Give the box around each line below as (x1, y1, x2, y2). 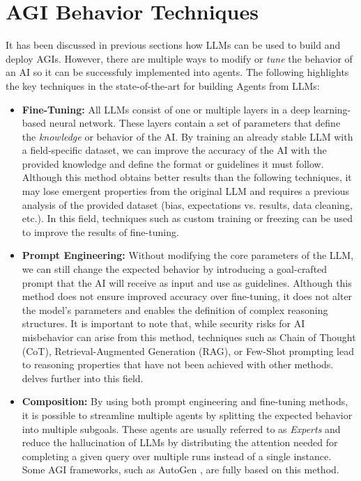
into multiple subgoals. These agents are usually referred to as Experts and (22, 421, 341, 436)
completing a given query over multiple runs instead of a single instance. (22, 448, 332, 463)
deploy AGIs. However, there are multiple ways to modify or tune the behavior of (6, 51, 353, 65)
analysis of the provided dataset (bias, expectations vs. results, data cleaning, (22, 197, 353, 212)
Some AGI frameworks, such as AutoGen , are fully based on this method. (22, 462, 339, 477)
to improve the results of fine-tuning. (22, 224, 179, 239)
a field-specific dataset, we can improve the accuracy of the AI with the (22, 143, 327, 157)
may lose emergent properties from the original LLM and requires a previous (22, 184, 350, 198)
